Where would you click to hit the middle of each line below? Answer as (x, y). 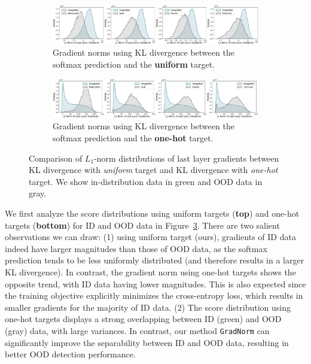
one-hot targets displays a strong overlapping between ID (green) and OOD (143, 319)
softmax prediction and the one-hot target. (133, 137)
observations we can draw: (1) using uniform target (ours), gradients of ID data (150, 237)
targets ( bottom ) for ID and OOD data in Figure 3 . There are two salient (142, 225)
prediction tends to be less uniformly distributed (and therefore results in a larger (155, 260)
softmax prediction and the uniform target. (134, 64)
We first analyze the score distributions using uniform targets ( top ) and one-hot (152, 213)
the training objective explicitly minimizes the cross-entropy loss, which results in (154, 295)
